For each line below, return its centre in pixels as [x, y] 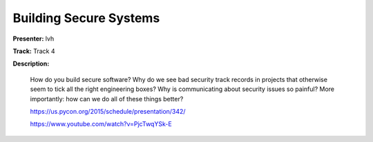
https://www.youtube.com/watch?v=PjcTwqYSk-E [101, 124]
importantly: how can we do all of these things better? [107, 99]
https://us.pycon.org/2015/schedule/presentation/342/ [108, 111]
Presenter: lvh [34, 39]
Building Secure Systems [86, 18]
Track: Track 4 [34, 51]
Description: [31, 64]
